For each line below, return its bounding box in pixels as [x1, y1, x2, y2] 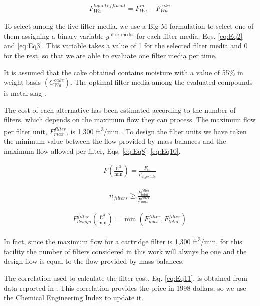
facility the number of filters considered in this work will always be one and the [4, 246, 247, 256]
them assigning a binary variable [4, 30, 104, 41]
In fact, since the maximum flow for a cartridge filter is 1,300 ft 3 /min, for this [4, 235, 242, 247]
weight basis [4, 77, 41, 87]
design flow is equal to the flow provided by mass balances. [4, 256, 184, 266]
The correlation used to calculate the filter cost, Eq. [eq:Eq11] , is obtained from [4, 272, 247, 283]
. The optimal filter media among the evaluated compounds [70, 77, 253, 87]
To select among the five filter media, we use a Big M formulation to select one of [4, 21, 254, 31]
